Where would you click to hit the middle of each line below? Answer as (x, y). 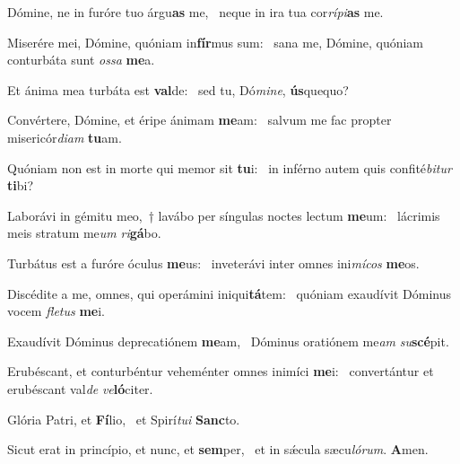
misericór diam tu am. (65, 137)
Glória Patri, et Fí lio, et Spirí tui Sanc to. (124, 419)
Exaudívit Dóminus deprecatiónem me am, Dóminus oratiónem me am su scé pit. (228, 341)
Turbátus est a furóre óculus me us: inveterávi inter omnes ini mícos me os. (213, 263)
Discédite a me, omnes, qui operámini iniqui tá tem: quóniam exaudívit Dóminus (230, 293)
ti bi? (21, 185)
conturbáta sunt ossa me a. (81, 60)
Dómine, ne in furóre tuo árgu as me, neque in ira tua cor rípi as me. (195, 12)
